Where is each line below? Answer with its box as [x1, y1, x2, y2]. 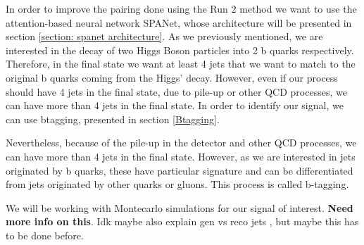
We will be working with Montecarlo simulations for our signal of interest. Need [6, 200, 353, 215]
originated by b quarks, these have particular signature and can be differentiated [6, 163, 353, 177]
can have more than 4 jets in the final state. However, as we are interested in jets [6, 149, 356, 163]
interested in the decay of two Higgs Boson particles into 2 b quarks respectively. [6, 42, 354, 57]
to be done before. [6, 227, 84, 242]
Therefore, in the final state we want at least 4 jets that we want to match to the [6, 56, 356, 71]
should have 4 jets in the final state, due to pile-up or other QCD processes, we [6, 84, 347, 99]
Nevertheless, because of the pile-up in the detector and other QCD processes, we [6, 135, 357, 150]
